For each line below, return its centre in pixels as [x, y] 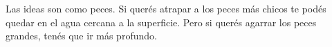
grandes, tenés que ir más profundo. [81, 36]
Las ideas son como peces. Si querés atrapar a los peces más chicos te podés [166, 8]
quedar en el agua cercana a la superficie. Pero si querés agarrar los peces [161, 22]
